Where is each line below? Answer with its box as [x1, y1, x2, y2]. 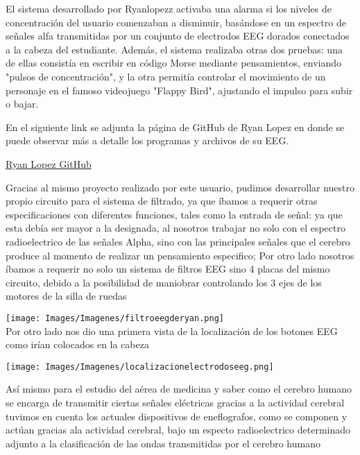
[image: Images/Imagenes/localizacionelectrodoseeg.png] [6, 361, 274, 372]
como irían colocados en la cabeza [6, 337, 149, 352]
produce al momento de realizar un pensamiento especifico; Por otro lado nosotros [6, 248, 354, 262]
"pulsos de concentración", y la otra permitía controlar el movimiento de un [6, 69, 326, 83]
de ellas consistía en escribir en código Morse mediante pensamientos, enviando [6, 55, 342, 70]
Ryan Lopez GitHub [6, 156, 92, 171]
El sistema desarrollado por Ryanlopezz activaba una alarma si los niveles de [6, 1, 332, 15]
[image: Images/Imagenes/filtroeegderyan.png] [6, 313, 224, 323]
